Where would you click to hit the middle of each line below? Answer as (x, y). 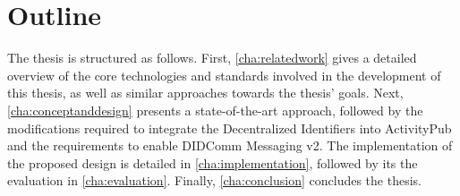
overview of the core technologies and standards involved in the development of (224, 75)
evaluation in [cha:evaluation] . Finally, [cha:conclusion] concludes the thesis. (214, 180)
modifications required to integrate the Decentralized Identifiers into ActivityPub (230, 128)
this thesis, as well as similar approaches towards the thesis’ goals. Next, (205, 93)
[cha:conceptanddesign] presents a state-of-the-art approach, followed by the (215, 110)
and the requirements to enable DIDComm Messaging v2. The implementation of (230, 145)
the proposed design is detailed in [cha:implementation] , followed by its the (213, 162)
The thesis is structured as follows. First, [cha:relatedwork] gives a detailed (212, 58)
